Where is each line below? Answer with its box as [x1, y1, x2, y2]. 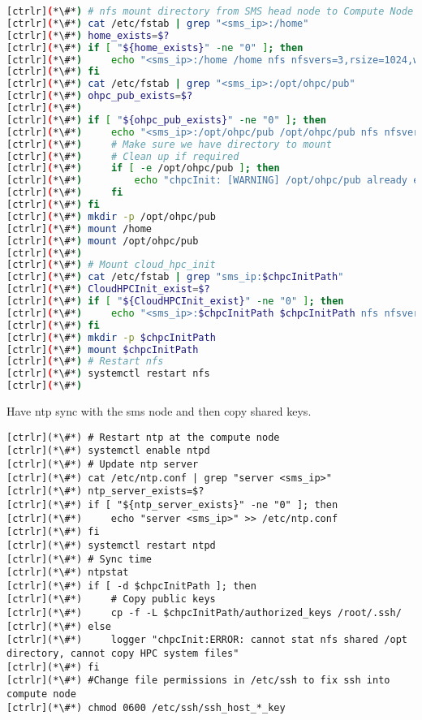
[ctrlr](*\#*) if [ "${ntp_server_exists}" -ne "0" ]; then [6, 498, 338, 511]
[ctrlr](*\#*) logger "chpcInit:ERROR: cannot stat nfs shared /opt [6, 634, 407, 646]
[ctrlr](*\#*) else [6, 620, 111, 632]
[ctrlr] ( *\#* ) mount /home [6, 222, 153, 235]
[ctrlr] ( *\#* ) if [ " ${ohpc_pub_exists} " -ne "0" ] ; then [6, 114, 326, 126]
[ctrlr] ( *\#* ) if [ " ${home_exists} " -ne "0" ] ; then [6, 41, 304, 54]
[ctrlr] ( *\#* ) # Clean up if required [6, 150, 239, 162]
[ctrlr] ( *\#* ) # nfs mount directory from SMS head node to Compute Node [6, 6, 414, 17]
